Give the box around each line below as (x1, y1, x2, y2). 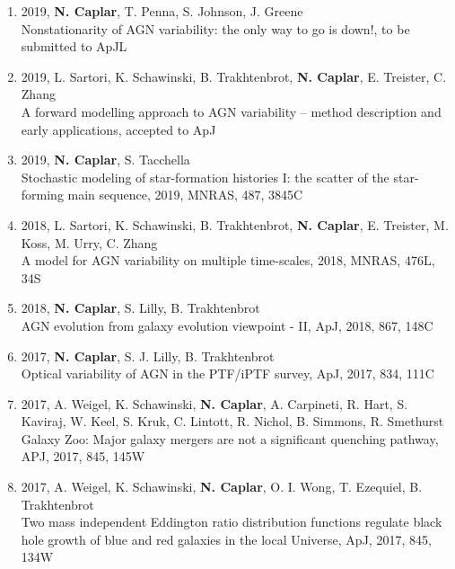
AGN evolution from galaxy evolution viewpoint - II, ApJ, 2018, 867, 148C (21, 316, 433, 334)
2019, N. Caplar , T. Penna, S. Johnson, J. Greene (21, 2, 303, 20)
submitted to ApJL (21, 37, 127, 56)
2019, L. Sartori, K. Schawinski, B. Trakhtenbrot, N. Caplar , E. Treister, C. (21, 67, 447, 85)
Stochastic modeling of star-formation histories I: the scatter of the (21, 167, 389, 186)
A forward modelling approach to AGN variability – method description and (21, 102, 442, 120)
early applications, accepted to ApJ (21, 120, 216, 138)
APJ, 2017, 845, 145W (21, 447, 145, 466)
